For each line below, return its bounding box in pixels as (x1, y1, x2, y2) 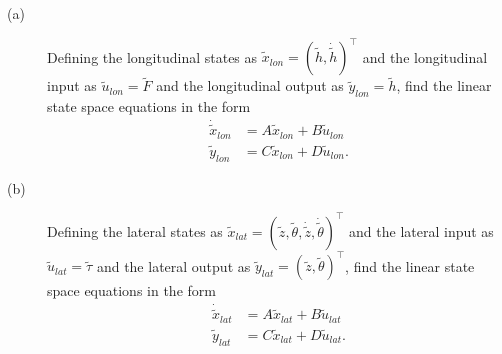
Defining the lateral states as (47, 220, 223, 241)
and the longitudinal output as (156, 75, 344, 96)
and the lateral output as (96, 255, 251, 276)
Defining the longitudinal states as (47, 46, 258, 67)
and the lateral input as (349, 220, 494, 241)
